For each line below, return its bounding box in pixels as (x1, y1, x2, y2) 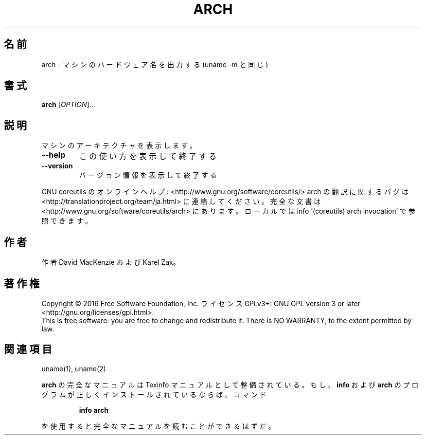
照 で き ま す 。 (41, 217, 92, 225)
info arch (79, 405, 108, 414)
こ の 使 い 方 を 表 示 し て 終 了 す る (79, 151, 217, 162)
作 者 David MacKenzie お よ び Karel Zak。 (41, 258, 180, 267)
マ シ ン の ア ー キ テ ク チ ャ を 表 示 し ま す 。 (41, 141, 197, 150)
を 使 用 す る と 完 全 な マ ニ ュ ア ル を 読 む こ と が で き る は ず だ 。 (41, 421, 275, 430)
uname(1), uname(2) (41, 364, 106, 373)
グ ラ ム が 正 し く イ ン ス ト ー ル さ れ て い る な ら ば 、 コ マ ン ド (41, 390, 266, 399)
